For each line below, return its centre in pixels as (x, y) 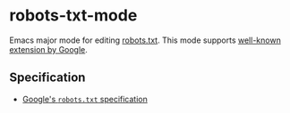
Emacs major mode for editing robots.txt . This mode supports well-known (145, 40)
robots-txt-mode (73, 16)
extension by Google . (48, 49)
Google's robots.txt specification (85, 99)
